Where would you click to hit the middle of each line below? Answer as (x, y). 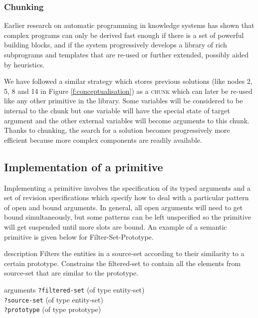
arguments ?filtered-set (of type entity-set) (74, 289)
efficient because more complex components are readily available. (103, 140)
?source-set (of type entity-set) (54, 299)
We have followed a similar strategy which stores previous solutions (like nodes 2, (128, 81)
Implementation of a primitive (84, 166)
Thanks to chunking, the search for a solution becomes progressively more (117, 130)
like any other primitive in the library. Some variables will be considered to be (124, 101)
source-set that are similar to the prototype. (71, 273)
